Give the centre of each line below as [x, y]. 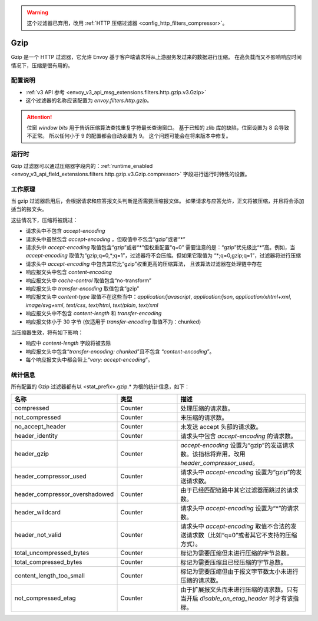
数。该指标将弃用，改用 [213, 454]
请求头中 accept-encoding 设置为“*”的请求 [240, 508]
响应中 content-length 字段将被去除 [68, 343]
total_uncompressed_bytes [52, 553]
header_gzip [32, 454]
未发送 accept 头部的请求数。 [221, 427]
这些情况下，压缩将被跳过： [44, 220]
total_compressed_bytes [48, 561]
